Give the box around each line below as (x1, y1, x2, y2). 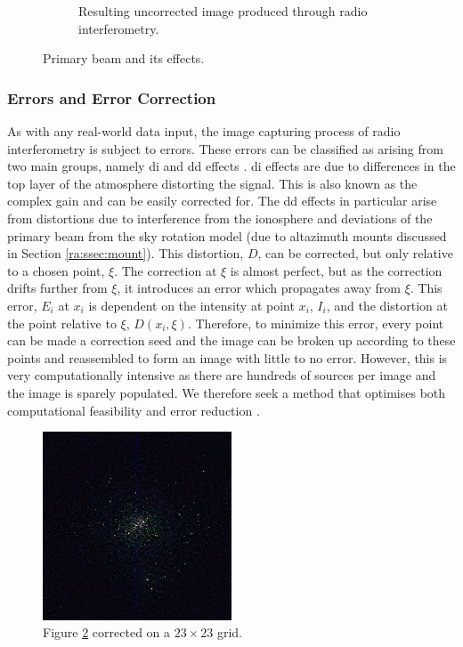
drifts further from (7, 279, 108, 297)
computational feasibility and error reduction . (7, 400, 260, 419)
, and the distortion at (326, 295, 448, 314)
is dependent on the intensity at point (88, 295, 295, 314)
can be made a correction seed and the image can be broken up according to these (7, 331, 456, 350)
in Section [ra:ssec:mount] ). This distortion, (7, 244, 244, 263)
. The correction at (114, 261, 217, 279)
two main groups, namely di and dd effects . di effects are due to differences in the (7, 157, 456, 175)
